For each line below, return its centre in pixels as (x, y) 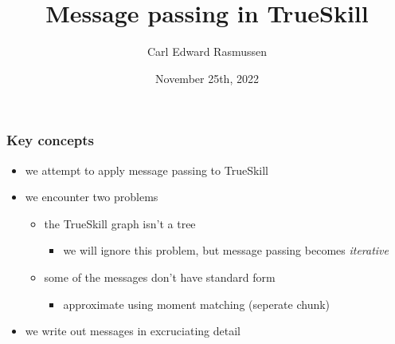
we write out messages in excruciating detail (133, 331)
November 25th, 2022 (207, 78)
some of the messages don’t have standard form (160, 277)
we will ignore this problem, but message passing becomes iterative (226, 250)
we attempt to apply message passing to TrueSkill (147, 170)
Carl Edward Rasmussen (207, 51)
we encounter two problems (92, 197)
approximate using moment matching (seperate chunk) (197, 304)
